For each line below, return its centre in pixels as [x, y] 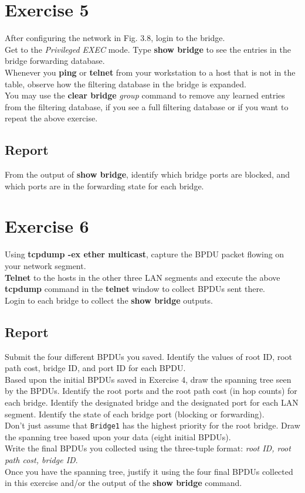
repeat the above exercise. [51, 118]
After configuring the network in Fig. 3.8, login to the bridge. [115, 38]
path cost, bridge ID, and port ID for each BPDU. [95, 368]
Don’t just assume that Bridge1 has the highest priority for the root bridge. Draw [152, 425]
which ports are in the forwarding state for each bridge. [104, 186]
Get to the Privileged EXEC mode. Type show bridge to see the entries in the [148, 49]
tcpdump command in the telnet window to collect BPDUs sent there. [135, 289]
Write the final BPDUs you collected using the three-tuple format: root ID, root [148, 448]
